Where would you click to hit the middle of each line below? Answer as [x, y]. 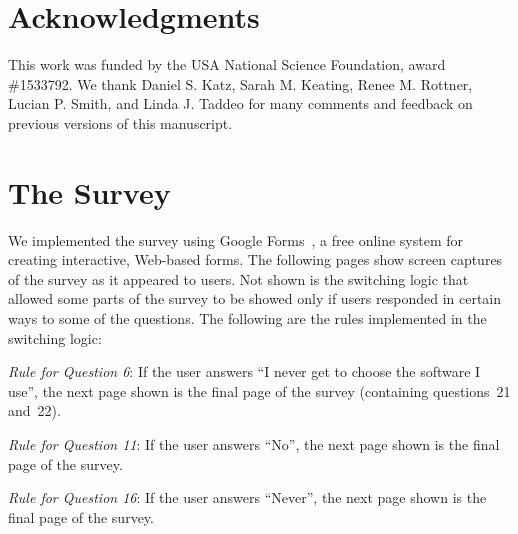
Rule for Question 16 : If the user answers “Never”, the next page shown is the [247, 497]
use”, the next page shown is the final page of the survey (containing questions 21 [259, 390]
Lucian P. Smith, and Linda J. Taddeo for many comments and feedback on [240, 103]
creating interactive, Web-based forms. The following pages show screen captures [255, 259]
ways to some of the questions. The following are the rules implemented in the [247, 318]
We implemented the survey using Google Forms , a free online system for [236, 239]
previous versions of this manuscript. [120, 122]
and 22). [34, 410]
